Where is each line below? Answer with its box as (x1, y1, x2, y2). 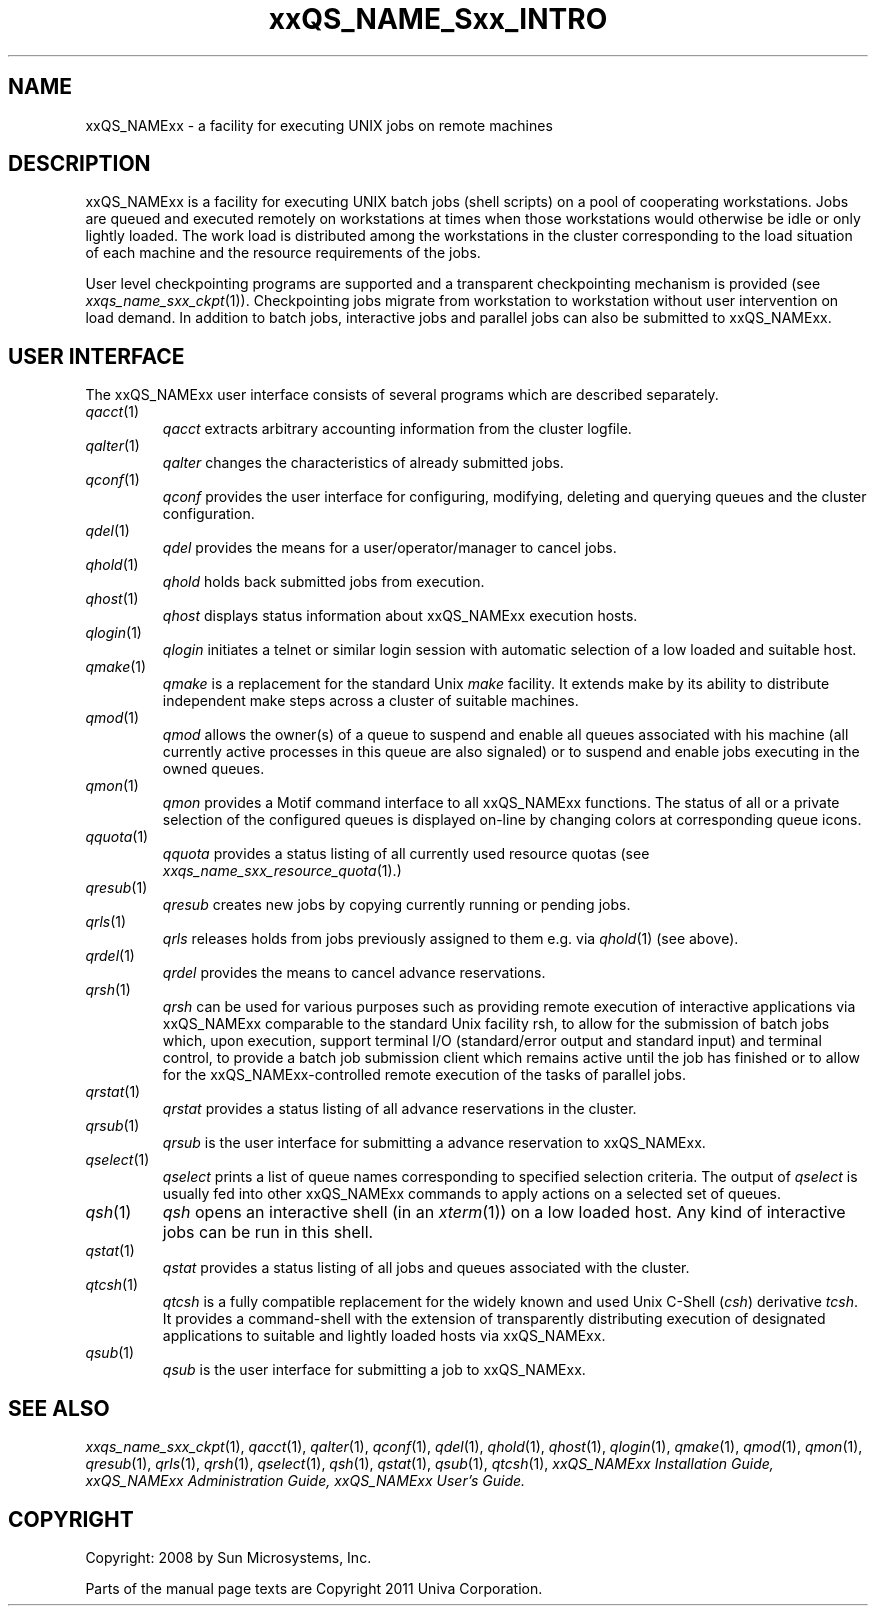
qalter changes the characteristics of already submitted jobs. (162, 454, 564, 472)
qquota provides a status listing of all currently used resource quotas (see (162, 845, 650, 863)
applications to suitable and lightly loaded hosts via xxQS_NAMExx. (162, 1327, 606, 1345)
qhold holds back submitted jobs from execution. (162, 573, 485, 591)
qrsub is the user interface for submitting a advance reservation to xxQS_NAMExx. (162, 1134, 706, 1152)
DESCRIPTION (8, 151, 151, 177)
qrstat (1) (85, 1083, 141, 1101)
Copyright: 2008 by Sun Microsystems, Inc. (85, 1548, 372, 1566)
